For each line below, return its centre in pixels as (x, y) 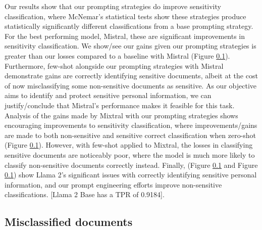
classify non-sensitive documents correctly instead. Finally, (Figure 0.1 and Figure (131, 165)
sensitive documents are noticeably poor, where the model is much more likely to (130, 154)
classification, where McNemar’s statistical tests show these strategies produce (125, 16)
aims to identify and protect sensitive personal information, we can (108, 95)
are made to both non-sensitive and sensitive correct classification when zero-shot (130, 135)
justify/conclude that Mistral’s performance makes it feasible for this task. (120, 105)
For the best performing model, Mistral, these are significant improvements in (125, 36)
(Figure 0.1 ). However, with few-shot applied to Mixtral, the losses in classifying (129, 145)
